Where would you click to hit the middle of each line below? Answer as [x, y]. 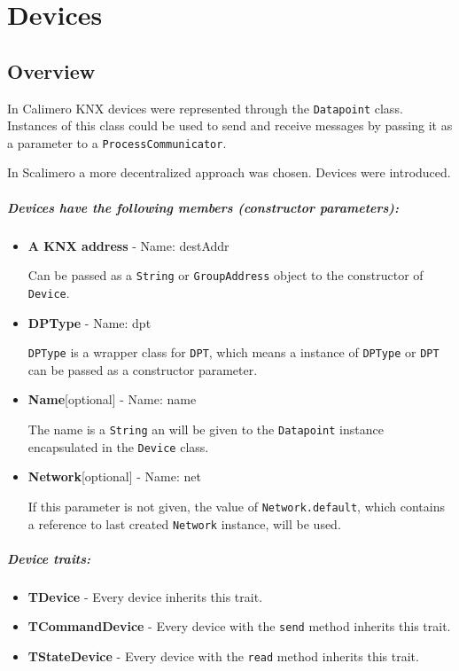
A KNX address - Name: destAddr [128, 245]
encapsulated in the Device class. [118, 446]
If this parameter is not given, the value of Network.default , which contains [236, 506]
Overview [51, 70]
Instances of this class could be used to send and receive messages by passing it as [230, 125]
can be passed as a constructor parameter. [143, 369]
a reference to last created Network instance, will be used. [184, 523]
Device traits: [49, 558]
